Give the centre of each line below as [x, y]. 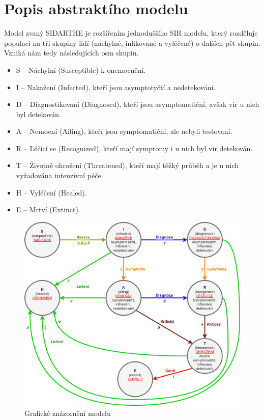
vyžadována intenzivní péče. [60, 175]
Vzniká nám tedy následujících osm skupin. [71, 53]
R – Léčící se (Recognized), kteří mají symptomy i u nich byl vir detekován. [134, 148]
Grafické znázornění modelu [68, 413]
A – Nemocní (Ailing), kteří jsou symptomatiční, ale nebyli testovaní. [124, 131]
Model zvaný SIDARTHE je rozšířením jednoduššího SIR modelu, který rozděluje [131, 33]
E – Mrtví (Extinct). [48, 209]
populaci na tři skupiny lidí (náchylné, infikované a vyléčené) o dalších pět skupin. [132, 43]
